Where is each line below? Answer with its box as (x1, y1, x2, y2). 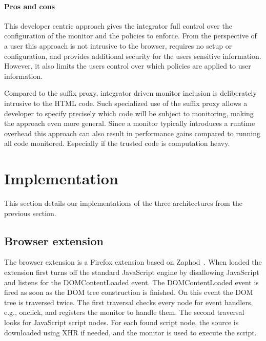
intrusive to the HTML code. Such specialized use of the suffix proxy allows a (4, 97, 248, 108)
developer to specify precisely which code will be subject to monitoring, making (4, 108, 254, 118)
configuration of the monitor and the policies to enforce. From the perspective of (4, 30, 257, 41)
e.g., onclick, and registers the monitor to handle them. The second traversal (4, 307, 244, 317)
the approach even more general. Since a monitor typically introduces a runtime (4, 118, 255, 129)
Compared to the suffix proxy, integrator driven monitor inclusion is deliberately (4, 88, 257, 98)
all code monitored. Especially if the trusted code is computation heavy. (4, 138, 230, 148)
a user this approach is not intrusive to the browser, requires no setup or (4, 40, 232, 51)
